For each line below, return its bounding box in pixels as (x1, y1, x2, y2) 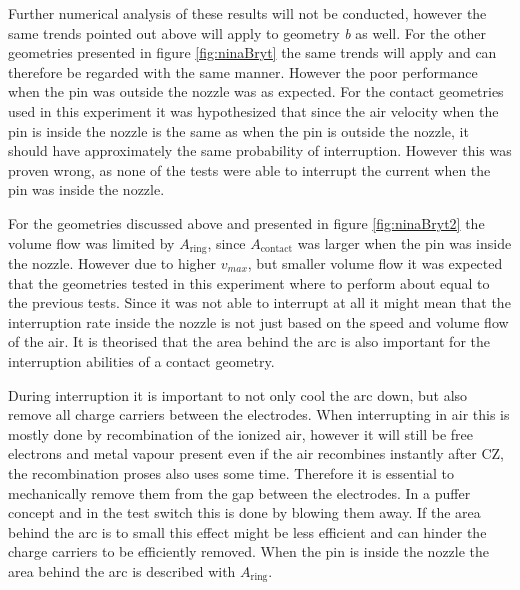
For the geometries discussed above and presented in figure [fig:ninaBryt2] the (8, 212, 485, 233)
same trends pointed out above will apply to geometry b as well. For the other (8, 22, 486, 43)
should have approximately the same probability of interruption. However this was (8, 140, 512, 161)
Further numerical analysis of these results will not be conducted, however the (8, 3, 487, 23)
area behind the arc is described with (8, 560, 236, 581)
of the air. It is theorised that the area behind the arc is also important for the (8, 331, 490, 352)
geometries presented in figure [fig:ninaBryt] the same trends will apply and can (8, 42, 497, 63)
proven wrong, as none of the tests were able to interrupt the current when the (8, 159, 491, 180)
